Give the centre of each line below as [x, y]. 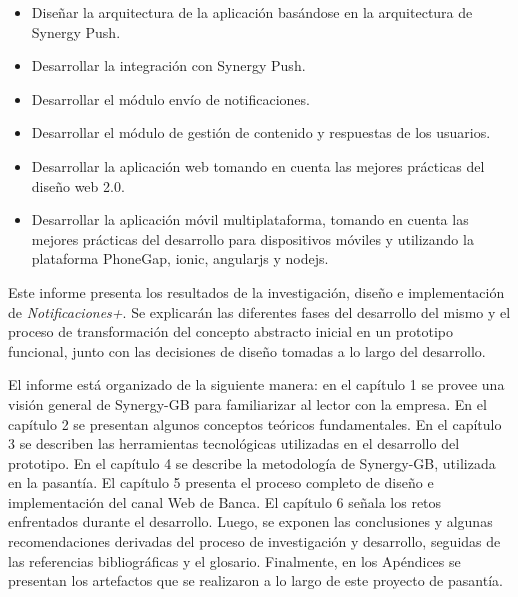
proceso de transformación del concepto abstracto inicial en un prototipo [230, 331]
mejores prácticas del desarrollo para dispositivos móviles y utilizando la [252, 238]
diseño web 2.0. [78, 185]
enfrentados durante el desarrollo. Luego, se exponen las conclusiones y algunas [250, 521]
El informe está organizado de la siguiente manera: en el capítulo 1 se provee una [256, 384]
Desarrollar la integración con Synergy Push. [168, 65]
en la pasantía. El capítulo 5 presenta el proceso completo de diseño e [221, 482]
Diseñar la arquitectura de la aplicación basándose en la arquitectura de [252, 12]
